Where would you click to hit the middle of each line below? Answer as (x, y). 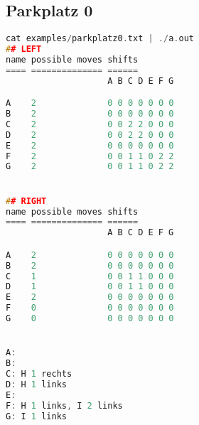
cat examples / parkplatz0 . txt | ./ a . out (100, 39)
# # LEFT (24, 49)
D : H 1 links (36, 384)
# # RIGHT (26, 201)
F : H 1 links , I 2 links (64, 405)
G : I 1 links (36, 416)
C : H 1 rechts (39, 374)
